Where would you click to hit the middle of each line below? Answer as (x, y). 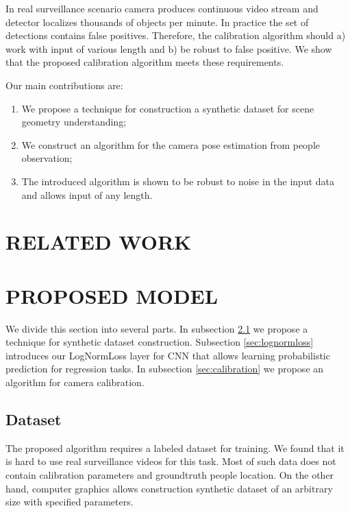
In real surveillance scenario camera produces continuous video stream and (162, 8)
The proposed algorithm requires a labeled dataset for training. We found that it (175, 448)
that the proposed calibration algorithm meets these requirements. (145, 62)
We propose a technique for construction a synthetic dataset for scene (168, 108)
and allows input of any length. (87, 194)
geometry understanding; (74, 122)
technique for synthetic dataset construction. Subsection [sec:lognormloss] (160, 342)
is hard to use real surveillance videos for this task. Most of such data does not (171, 461)
